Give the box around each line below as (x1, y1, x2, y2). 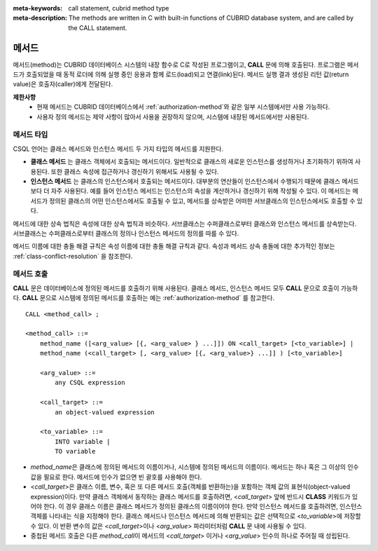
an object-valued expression (55, 408, 155, 416)
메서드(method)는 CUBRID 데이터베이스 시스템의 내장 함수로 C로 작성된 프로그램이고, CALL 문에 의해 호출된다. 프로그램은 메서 (13, 60, 359, 69)
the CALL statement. (68, 23, 127, 32)
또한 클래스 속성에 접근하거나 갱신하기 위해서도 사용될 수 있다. (50, 167, 219, 175)
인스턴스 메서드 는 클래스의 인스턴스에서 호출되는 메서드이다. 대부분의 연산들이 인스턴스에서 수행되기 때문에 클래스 (30, 177, 341, 185)
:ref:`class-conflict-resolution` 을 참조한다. (13, 252, 133, 260)
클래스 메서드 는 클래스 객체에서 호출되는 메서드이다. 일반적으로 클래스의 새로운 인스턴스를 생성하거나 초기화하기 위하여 (30, 158, 353, 166)
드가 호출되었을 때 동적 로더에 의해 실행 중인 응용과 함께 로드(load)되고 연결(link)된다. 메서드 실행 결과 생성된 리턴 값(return (13, 70, 349, 79)
